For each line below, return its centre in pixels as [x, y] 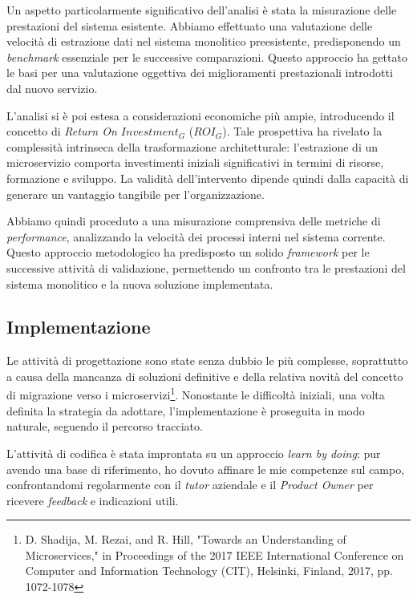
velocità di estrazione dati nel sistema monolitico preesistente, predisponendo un [204, 41]
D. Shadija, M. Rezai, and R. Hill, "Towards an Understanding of [186, 539]
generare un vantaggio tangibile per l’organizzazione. [136, 194]
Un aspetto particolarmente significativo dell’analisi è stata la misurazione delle [202, 10]
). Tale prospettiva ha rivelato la [302, 131]
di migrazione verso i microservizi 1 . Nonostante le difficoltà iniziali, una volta [196, 394]
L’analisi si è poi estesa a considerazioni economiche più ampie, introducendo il [200, 115]
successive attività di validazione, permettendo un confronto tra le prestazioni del [206, 267]
